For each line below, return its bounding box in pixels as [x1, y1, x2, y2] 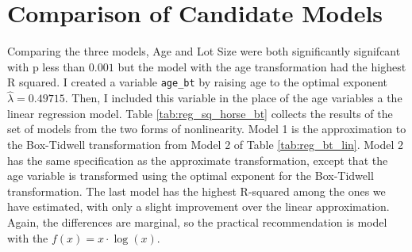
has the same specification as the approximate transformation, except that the [7, 151, 388, 168]
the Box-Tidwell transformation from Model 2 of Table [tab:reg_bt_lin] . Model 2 [7, 136, 404, 152]
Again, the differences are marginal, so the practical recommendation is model [7, 213, 387, 230]
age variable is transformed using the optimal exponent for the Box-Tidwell [7, 167, 374, 184]
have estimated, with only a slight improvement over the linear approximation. [7, 198, 390, 215]
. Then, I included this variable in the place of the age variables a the [64, 90, 402, 106]
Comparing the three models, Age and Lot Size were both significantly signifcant [7, 43, 401, 59]
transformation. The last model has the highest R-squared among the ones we [7, 182, 386, 199]
